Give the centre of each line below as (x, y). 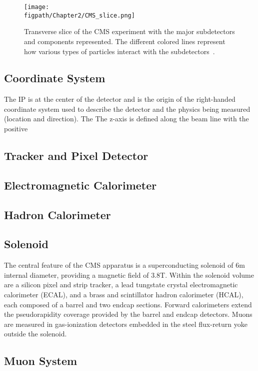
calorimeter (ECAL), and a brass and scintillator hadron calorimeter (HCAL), (124, 294)
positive (16, 129)
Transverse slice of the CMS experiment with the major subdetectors (129, 31)
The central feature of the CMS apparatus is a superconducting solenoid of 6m (124, 265)
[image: (37, 7)
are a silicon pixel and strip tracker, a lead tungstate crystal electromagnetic (121, 285)
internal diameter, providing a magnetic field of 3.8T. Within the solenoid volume (129, 274)
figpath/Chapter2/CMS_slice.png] (79, 15)
